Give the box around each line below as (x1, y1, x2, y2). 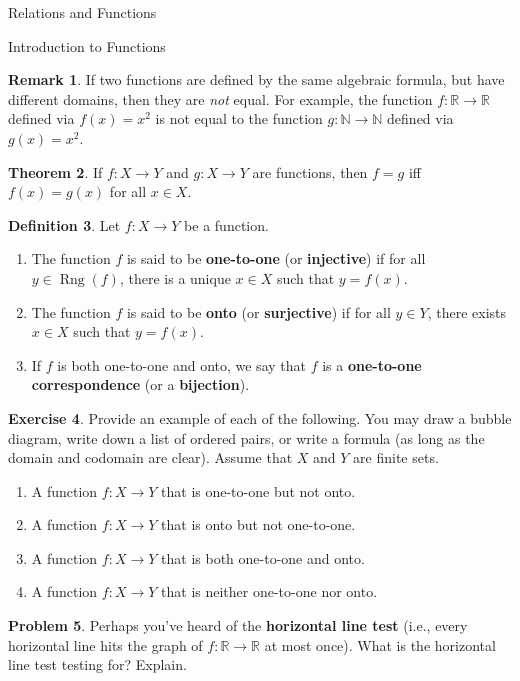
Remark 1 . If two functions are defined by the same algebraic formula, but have (8, 69, 505, 90)
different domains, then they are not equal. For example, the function (8, 88, 433, 109)
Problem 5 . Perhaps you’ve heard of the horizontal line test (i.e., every (8, 615, 468, 636)
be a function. (184, 214, 269, 235)
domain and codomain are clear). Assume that (8, 447, 293, 468)
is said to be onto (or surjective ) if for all (126, 301, 391, 322)
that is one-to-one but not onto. (161, 480, 356, 501)
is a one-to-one (322, 354, 422, 375)
